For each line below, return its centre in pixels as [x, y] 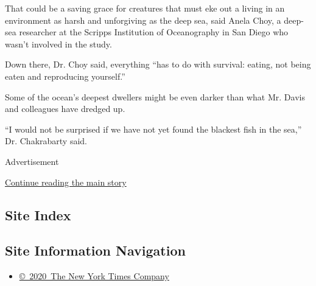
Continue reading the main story [66, 182]
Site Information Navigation [95, 250]
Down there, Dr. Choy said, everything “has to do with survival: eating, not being [158, 64]
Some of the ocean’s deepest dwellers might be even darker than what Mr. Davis [155, 96]
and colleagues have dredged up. [65, 109]
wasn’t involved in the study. [58, 44]
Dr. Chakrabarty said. [46, 141]
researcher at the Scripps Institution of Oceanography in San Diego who [154, 32]
